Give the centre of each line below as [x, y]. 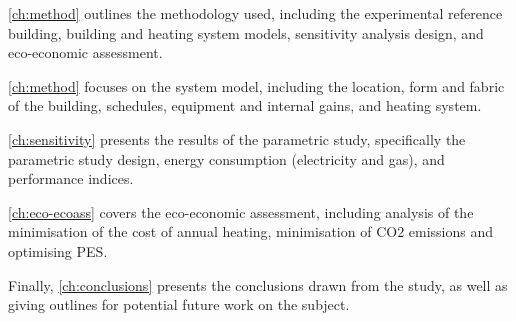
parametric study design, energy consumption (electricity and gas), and [226, 158]
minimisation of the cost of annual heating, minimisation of [190, 231]
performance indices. [71, 178]
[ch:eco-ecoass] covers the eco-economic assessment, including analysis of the [241, 211]
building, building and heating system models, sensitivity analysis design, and [246, 32]
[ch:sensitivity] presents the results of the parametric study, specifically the [237, 138]
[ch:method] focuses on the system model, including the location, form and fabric [256, 85]
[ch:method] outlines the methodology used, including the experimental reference [255, 13]
